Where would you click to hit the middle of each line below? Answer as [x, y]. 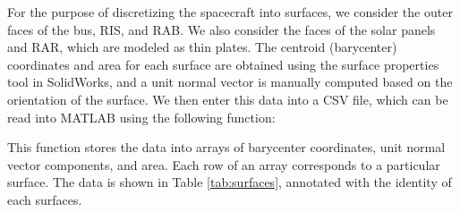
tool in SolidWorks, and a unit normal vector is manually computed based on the [230, 82]
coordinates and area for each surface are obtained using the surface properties [223, 64]
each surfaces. [45, 199]
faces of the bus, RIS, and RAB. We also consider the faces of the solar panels [221, 29]
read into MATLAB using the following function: [141, 117]
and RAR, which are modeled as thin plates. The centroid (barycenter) [202, 47]
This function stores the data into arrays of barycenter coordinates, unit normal [226, 147]
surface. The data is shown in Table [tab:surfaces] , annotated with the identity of [230, 182]
